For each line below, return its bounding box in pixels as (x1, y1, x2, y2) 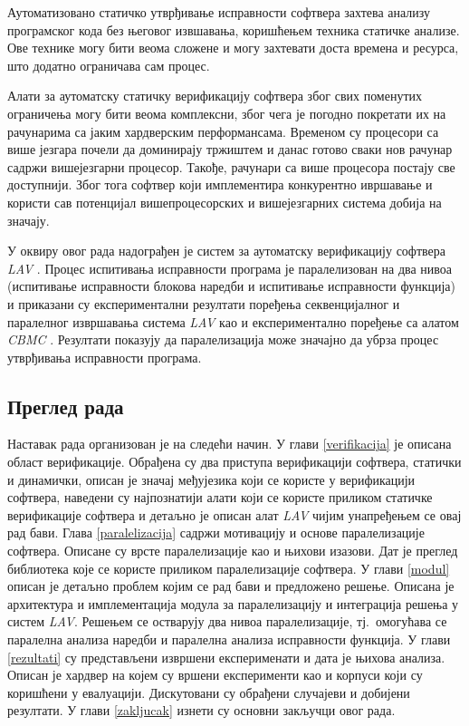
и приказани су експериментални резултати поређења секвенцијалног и (7, 294, 400, 313)
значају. (7, 210, 50, 229)
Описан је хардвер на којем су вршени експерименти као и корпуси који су (7, 665, 423, 684)
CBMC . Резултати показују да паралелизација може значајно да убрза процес (7, 330, 439, 349)
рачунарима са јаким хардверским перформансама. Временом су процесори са (7, 121, 439, 140)
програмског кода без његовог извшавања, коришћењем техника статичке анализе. (7, 20, 460, 39)
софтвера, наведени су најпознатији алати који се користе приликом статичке (7, 488, 433, 507)
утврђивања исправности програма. (7, 347, 202, 366)
